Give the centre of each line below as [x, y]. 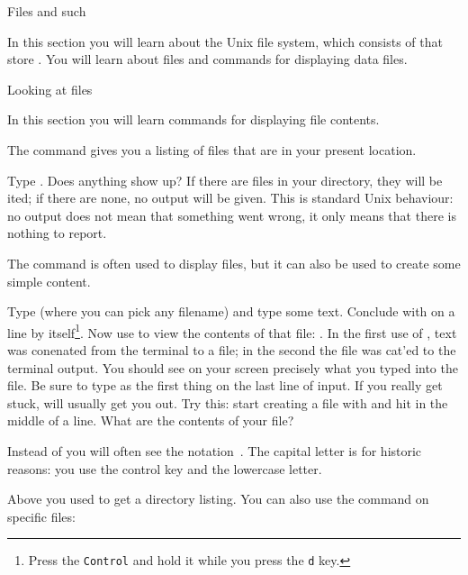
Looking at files [50, 89]
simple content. [49, 281]
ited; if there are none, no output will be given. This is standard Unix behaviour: [230, 198]
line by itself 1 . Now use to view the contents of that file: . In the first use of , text [232, 331]
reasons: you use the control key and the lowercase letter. [165, 468]
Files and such [47, 11]
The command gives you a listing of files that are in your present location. [212, 149]
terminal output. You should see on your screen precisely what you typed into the [233, 367]
